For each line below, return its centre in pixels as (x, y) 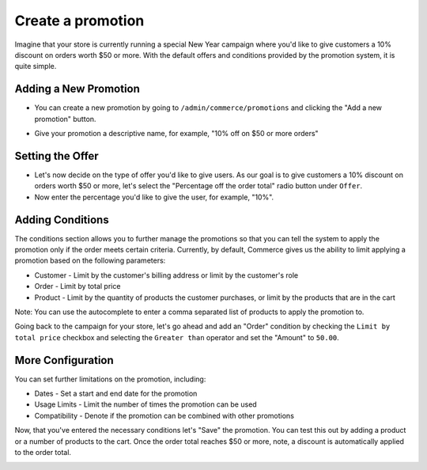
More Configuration (64, 360)
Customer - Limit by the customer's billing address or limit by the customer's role (166, 275)
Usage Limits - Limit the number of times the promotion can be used (145, 404)
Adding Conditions (62, 220)
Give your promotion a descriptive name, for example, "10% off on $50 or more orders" (177, 134)
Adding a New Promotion (77, 89)
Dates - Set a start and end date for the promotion (116, 394)
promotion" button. (65, 119)
